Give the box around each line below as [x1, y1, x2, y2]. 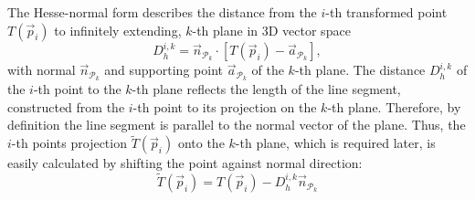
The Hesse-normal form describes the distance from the [7, 3, 317, 21]
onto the [177, 133, 225, 153]
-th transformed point [325, 3, 448, 21]
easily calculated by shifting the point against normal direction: [7, 153, 363, 173]
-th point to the [33, 79, 121, 99]
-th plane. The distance [294, 60, 426, 79]
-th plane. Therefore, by [327, 97, 461, 116]
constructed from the [7, 97, 125, 116]
